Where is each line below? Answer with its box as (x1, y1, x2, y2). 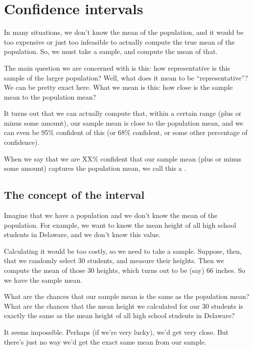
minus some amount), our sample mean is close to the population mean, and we (4, 117, 243, 128)
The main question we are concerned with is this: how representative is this (4, 62, 230, 73)
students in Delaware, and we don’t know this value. (4, 229, 161, 240)
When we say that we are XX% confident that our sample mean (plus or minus (4, 153, 242, 163)
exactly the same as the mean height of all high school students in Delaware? (4, 310, 235, 321)
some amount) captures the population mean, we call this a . (4, 163, 186, 173)
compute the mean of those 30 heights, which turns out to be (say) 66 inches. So (4, 265, 246, 275)
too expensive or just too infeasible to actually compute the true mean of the (4, 36, 235, 47)
